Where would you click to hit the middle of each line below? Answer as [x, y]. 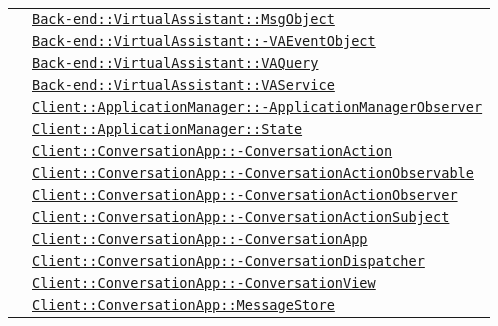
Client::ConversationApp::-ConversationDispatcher [228, 261]
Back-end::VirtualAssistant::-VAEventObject [204, 41]
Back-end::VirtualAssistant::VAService [183, 85]
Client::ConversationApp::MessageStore [183, 305]
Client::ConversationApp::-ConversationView [204, 283]
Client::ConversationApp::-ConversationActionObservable [253, 173]
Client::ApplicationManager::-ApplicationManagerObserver [257, 107]
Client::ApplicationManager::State [167, 129]
